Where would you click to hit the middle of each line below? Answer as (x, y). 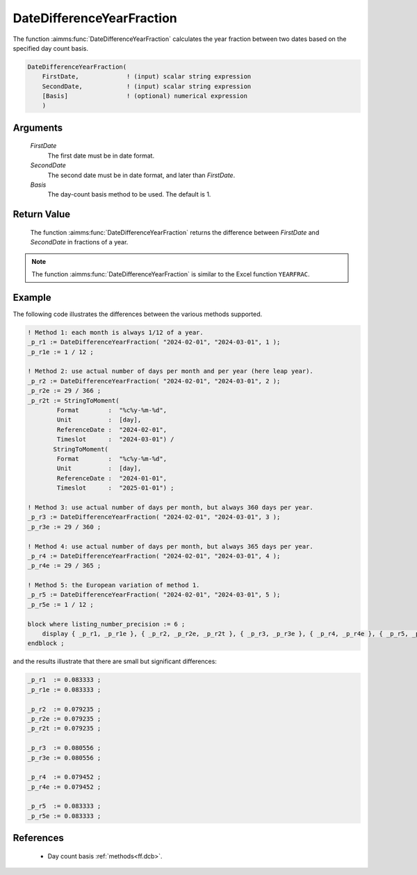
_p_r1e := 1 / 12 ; (60, 352)
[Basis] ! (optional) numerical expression (145, 96)
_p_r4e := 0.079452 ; (64, 787)
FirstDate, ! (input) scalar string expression (147, 77)
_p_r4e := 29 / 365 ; (64, 566)
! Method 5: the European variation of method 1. (114, 585)
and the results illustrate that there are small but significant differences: (115, 661)
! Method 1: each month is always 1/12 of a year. (116, 332)
